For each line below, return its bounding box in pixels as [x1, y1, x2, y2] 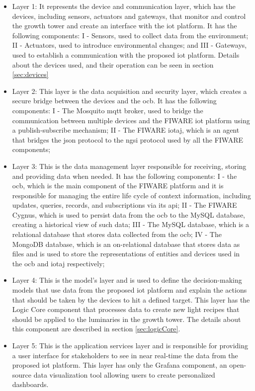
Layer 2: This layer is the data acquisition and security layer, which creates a [12, 85, 247, 96]
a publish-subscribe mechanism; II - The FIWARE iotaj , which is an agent [12, 125, 240, 135]
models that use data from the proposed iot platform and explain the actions [12, 285, 247, 295]
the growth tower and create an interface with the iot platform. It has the [12, 20, 237, 31]
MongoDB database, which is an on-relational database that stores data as [12, 238, 240, 249]
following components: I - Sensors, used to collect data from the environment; [12, 30, 249, 40]
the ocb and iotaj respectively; [12, 258, 105, 268]
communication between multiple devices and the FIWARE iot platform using [12, 115, 250, 125]
